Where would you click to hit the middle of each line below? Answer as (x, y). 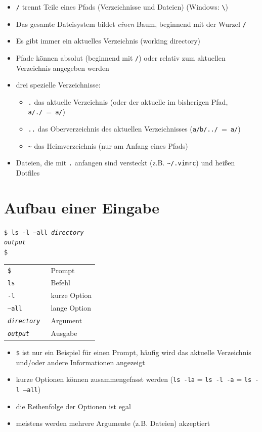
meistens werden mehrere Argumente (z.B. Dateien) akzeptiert (113, 423)
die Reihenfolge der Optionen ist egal (73, 406)
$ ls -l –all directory (44, 232)
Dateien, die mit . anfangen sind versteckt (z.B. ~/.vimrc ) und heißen (125, 163)
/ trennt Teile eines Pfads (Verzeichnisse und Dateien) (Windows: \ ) (122, 7)
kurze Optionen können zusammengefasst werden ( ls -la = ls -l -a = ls (134, 379)
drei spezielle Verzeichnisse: (58, 85)
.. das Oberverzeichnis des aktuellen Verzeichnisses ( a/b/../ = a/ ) (134, 129)
